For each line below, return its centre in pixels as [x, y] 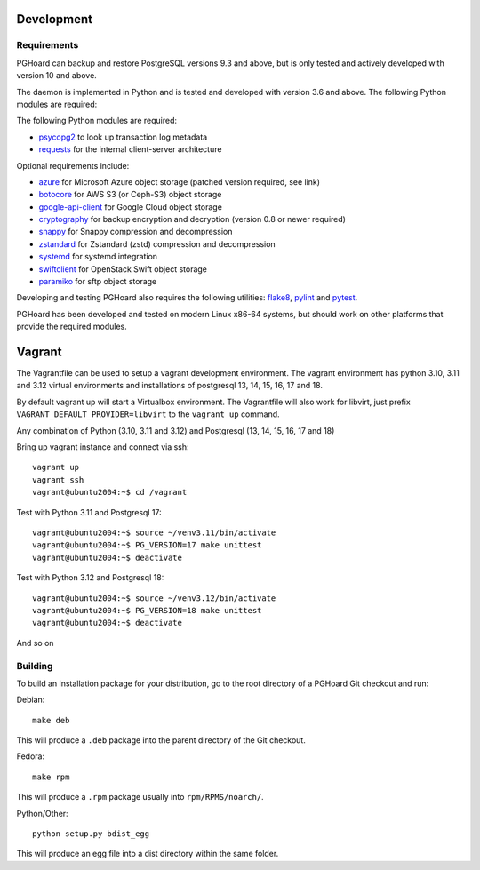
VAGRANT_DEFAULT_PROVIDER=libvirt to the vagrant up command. [148, 414]
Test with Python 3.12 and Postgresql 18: [90, 578]
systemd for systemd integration [98, 257]
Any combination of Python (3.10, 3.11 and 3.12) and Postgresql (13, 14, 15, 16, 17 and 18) [176, 430]
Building [35, 666]
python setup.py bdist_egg [91, 834]
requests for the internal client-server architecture [130, 149]
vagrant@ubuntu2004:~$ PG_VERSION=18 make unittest [147, 610]
